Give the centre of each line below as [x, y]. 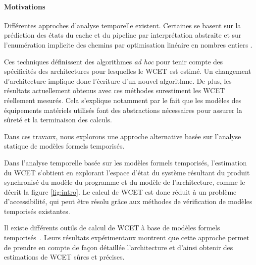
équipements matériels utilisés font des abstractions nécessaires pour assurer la [123, 110]
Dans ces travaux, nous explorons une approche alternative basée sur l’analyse [123, 136]
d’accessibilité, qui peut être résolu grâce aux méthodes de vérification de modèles [128, 201]
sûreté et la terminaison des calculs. [58, 120]
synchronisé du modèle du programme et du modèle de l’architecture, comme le [125, 182]
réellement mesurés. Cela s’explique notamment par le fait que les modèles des [123, 100]
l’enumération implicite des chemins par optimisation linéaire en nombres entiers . [128, 44]
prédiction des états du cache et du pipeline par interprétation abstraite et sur [123, 35]
